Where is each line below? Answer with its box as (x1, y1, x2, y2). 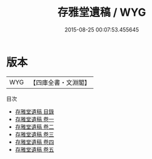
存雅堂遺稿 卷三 (15, 130, 55, 138)
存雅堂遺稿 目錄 (15, 107, 55, 115)
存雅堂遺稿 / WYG (57, 5, 147, 19)
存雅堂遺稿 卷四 (15, 138, 55, 146)
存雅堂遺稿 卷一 (15, 115, 55, 123)
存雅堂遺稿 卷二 (15, 123, 55, 130)
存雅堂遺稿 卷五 (15, 146, 55, 153)
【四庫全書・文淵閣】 (30, 78, 91, 87)
